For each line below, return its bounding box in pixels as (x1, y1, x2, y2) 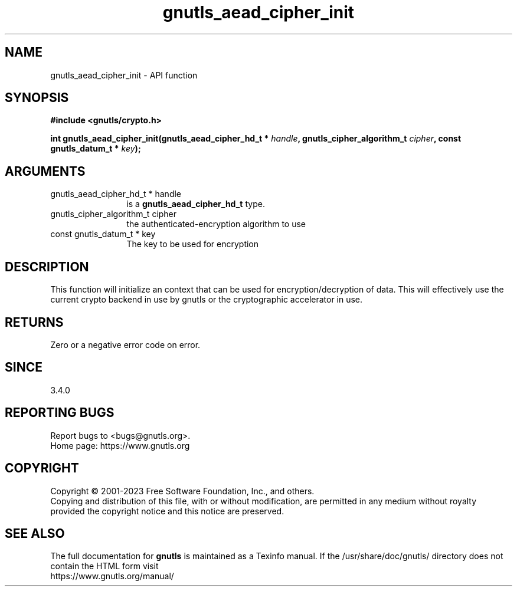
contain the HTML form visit (50, 561, 159, 572)
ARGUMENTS (5, 163, 86, 179)
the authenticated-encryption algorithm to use (126, 219, 306, 229)
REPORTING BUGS (5, 405, 114, 421)
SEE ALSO (5, 526, 65, 541)
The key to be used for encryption (126, 239, 259, 249)
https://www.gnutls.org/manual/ (50, 571, 174, 582)
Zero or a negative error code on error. (50, 339, 201, 350)
